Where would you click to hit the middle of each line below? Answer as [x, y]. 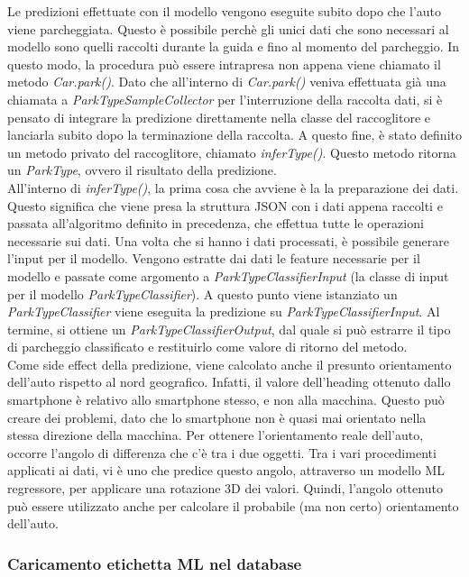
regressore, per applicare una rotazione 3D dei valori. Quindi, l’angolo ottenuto [225, 488]
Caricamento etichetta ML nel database [155, 563]
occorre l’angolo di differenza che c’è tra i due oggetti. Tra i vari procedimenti [222, 452]
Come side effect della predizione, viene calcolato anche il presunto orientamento [230, 364]
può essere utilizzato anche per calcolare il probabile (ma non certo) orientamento [233, 505]
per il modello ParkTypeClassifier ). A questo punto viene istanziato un [202, 293]
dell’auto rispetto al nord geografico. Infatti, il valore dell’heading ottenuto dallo [229, 382]
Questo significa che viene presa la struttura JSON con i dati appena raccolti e [225, 205]
